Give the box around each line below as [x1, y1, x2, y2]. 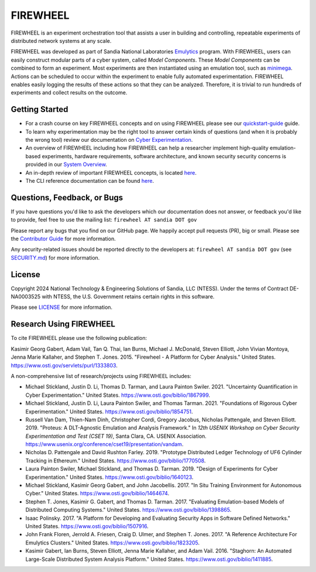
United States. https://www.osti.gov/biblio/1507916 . [25, 522, 149, 530]
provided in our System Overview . [25, 161, 108, 168]
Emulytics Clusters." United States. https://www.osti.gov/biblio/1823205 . [25, 539, 200, 546]
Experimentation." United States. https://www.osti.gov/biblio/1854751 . [25, 408, 193, 415]
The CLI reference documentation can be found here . [25, 177, 154, 184]
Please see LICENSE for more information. [11, 304, 113, 311]
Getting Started [11, 104, 68, 114]
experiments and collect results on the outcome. [11, 89, 128, 96]
